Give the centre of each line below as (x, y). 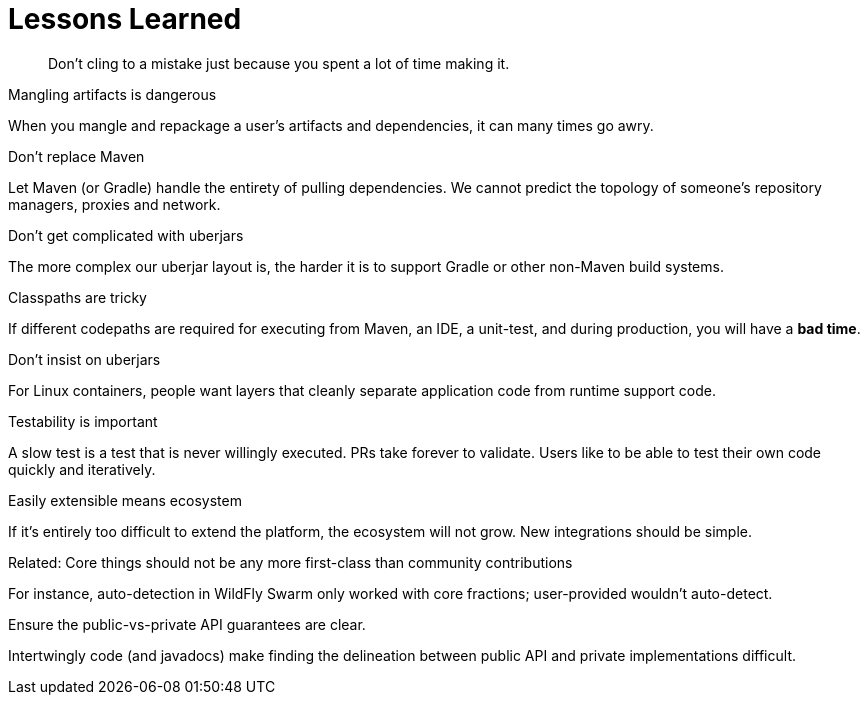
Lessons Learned (125, 19)
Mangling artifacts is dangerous (112, 94)
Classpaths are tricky (77, 297)
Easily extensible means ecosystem (125, 500)
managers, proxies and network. (114, 204)
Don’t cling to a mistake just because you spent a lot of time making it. (279, 63)
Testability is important (83, 421)
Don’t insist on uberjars (84, 359)
